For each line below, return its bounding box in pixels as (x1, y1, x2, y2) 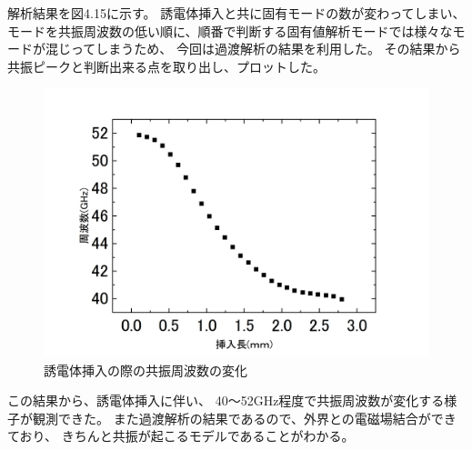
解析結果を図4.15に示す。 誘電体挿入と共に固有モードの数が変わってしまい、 (7, 4, 466, 22)
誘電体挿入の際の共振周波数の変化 (44, 360, 247, 379)
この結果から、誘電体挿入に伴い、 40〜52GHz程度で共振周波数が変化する (7, 391, 445, 410)
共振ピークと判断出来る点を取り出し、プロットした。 (7, 56, 326, 75)
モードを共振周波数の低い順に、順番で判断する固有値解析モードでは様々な (7, 21, 453, 40)
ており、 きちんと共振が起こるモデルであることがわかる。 (7, 426, 355, 445)
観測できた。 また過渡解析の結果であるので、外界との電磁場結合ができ (32, 408, 457, 427)
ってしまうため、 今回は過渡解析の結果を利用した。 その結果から (70, 39, 461, 58)
